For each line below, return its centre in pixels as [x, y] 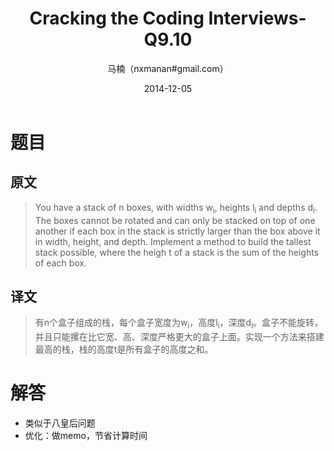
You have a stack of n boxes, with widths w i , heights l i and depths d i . [176, 208]
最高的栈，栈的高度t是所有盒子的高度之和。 [124, 349]
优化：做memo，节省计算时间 [86, 436]
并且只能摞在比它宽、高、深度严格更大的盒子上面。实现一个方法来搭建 [179, 337]
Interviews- [257, 18]
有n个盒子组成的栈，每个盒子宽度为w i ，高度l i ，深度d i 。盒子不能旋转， [178, 324]
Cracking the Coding [117, 18]
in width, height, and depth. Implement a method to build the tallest [173, 241]
